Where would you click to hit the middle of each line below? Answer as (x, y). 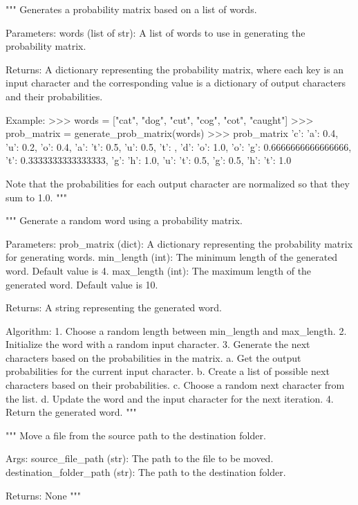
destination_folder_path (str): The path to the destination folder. (146, 472)
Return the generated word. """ (71, 412)
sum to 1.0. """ (36, 197)
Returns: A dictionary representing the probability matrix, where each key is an (175, 69)
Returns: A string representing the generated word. (114, 307)
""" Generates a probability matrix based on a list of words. (131, 9)
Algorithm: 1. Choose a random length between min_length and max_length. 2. (176, 330)
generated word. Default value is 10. (82, 284)
